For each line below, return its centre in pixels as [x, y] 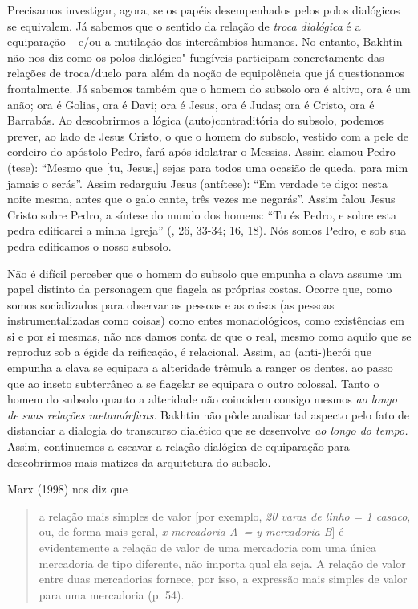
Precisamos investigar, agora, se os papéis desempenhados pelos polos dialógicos [204, 10]
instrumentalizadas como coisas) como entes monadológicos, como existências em [206, 320]
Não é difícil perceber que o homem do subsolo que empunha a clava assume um [205, 273]
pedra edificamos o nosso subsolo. [89, 245]
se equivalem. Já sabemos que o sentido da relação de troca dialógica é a [184, 25]
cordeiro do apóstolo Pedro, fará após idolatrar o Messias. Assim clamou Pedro [201, 151]
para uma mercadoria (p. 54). [112, 594]
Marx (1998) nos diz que [67, 489]
